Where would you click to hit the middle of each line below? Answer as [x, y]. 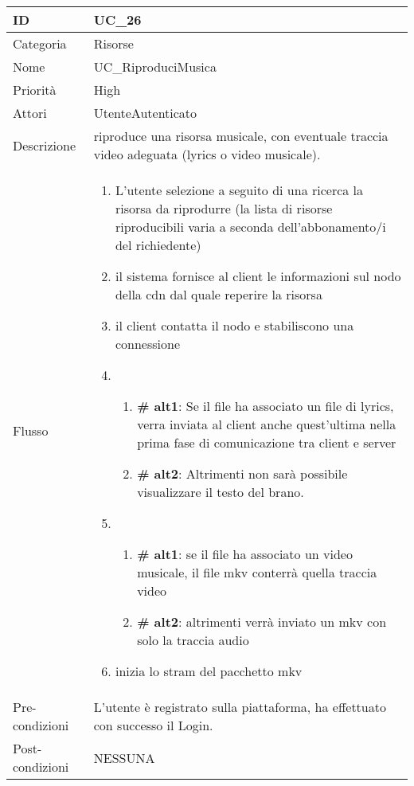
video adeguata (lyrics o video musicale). [207, 154]
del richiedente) [158, 245]
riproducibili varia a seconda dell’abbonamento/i [250, 227]
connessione [147, 344]
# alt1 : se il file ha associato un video [245, 554]
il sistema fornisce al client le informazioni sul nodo [258, 276]
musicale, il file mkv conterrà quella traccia [257, 572]
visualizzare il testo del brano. [221, 492]
